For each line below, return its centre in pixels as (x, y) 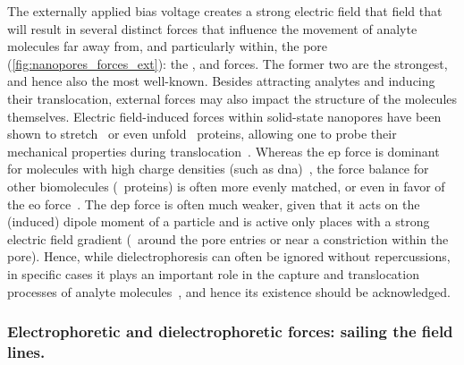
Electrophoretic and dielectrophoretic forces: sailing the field (230, 331)
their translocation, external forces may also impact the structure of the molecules (232, 98)
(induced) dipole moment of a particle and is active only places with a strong (219, 221)
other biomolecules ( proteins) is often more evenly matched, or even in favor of (226, 186)
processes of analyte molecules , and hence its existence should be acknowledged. (229, 291)
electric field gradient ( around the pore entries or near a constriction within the (228, 238)
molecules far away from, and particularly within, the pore (168, 46)
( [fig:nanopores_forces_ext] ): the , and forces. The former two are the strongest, (228, 63)
